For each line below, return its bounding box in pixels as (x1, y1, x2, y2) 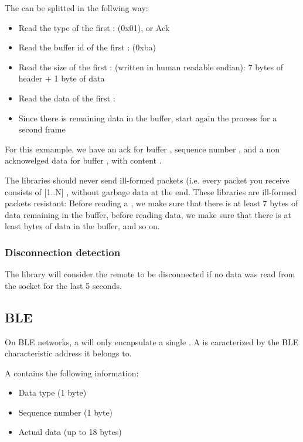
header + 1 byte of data (18, 72, 105, 84)
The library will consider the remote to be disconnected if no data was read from (5, 268, 295, 280)
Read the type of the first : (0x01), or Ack (18, 21, 170, 33)
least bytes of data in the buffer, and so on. (5, 220, 160, 232)
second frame (18, 123, 66, 135)
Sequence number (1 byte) (18, 406, 113, 418)
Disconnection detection (5, 244, 121, 259)
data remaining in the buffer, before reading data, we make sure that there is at (5, 208, 291, 220)
